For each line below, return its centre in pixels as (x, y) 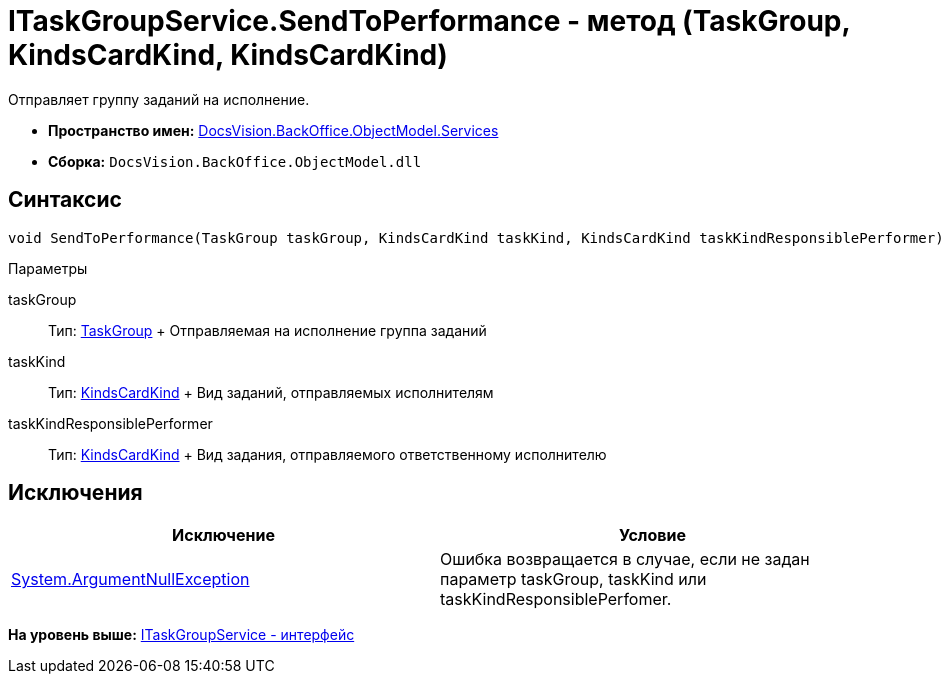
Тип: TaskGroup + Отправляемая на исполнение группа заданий (267, 330)
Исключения (75, 493)
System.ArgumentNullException (130, 579)
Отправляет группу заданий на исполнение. (159, 99)
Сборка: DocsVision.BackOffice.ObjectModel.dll (235, 161)
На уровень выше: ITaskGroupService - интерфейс (181, 635)
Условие (652, 535)
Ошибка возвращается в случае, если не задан (625, 559)
